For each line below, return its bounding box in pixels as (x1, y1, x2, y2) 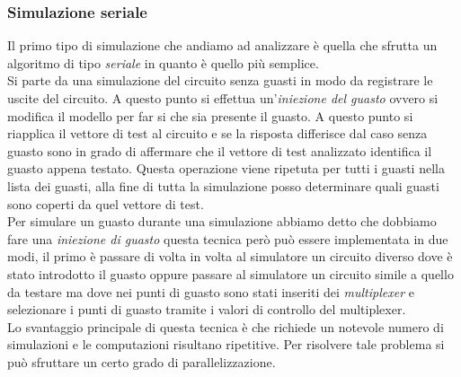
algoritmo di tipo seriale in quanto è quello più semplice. (7, 53, 319, 72)
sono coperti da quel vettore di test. (7, 194, 204, 213)
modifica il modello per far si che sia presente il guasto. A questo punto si (7, 106, 413, 125)
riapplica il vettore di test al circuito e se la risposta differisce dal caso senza (7, 124, 428, 143)
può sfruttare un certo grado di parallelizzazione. (7, 352, 276, 371)
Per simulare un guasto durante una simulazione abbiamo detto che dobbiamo (7, 212, 437, 231)
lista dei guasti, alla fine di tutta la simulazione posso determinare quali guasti (7, 176, 439, 195)
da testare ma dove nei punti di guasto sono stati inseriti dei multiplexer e (7, 282, 414, 301)
